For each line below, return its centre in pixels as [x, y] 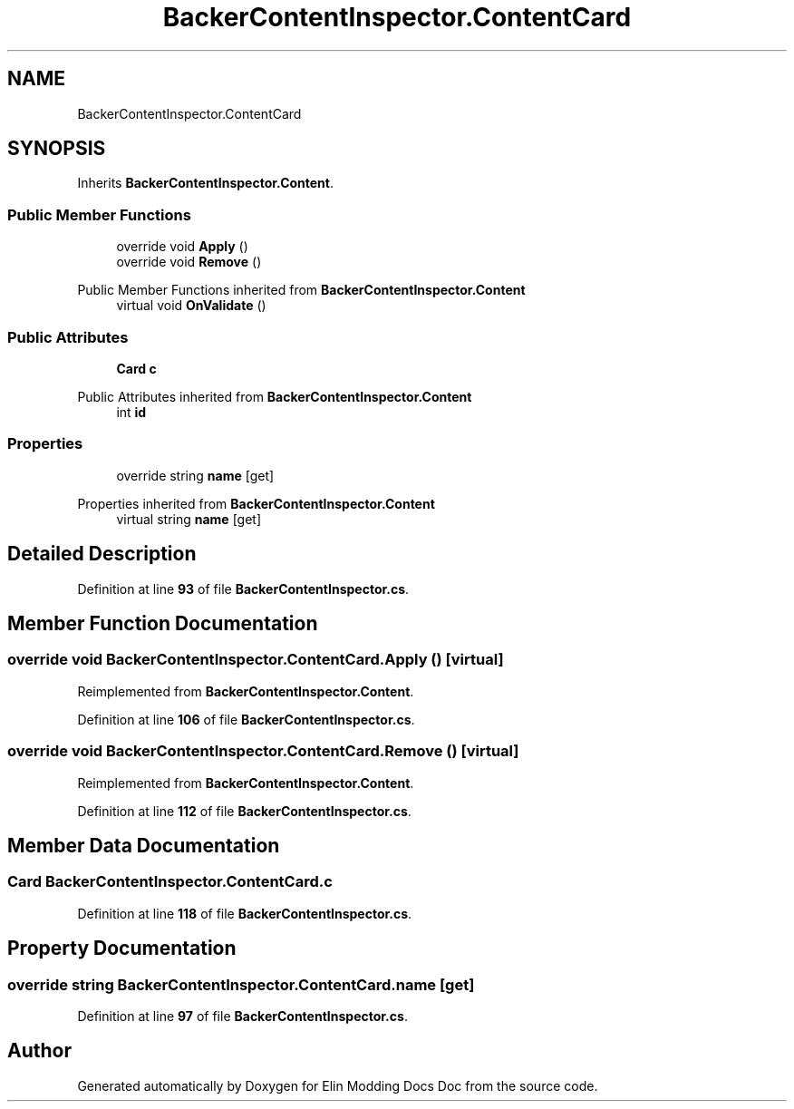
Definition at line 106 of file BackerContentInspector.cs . [246, 719]
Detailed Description [102, 554]
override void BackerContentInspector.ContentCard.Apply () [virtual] [256, 660]
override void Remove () [189, 262]
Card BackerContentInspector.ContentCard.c [170, 882]
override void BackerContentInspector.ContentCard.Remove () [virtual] [263, 751]
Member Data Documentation [144, 845]
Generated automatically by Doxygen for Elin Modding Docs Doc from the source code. [338, 1085]
